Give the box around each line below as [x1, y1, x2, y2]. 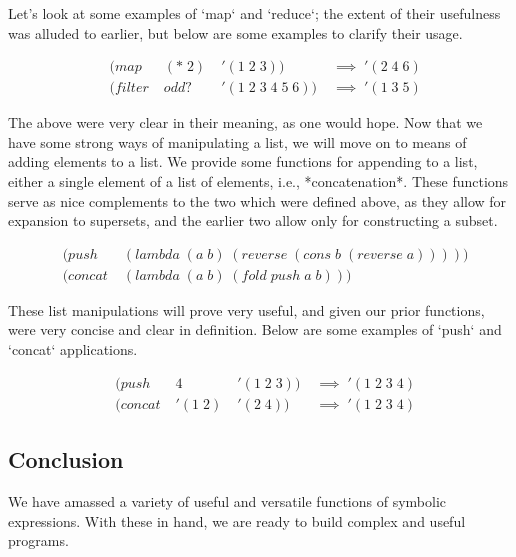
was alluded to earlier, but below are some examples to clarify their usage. [8, 22, 463, 43]
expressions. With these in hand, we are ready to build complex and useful [8, 510, 466, 531]
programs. [8, 530, 69, 551]
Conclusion [8, 444, 124, 475]
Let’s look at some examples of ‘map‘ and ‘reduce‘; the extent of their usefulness [8, 3, 501, 23]
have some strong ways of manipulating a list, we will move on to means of [8, 131, 467, 152]
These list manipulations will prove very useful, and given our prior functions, [8, 299, 485, 320]
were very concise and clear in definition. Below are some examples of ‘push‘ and [8, 319, 502, 340]
